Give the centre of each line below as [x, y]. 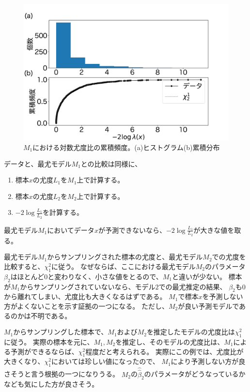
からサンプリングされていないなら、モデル [88, 286]
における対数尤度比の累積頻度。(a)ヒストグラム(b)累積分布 [126, 147]
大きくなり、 [24, 361]
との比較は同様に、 [111, 163]
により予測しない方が [205, 361]
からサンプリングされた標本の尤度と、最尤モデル [125, 257]
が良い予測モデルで [209, 306]
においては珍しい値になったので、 [105, 361]
